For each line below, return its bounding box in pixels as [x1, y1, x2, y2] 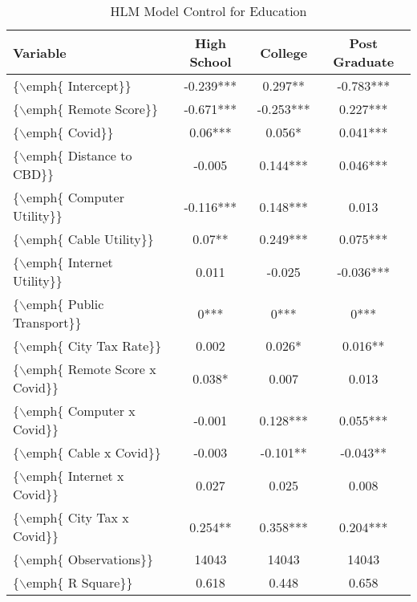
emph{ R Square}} [26, 573, 133, 592]
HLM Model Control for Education [110, 2, 307, 20]
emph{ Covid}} [26, 123, 114, 141]
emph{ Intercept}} [26, 76, 132, 95]
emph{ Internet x [26, 466, 124, 485]
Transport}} [13, 313, 82, 332]
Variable [13, 43, 67, 62]
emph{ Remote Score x [26, 360, 156, 378]
